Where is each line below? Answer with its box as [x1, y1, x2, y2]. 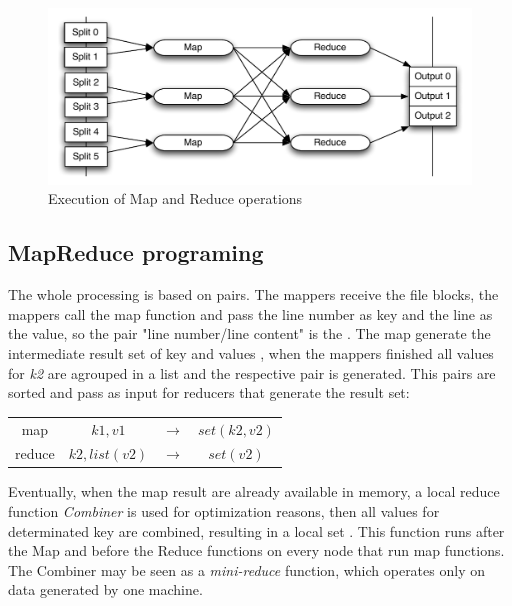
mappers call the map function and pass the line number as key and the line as [8, 303, 493, 324]
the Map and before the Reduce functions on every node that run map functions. [8, 540, 505, 561]
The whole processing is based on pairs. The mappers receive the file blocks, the [8, 284, 499, 305]
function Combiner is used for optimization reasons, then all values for [8, 501, 440, 522]
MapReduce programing [8, 237, 264, 268]
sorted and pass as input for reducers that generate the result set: [8, 382, 410, 403]
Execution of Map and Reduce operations [48, 188, 303, 209]
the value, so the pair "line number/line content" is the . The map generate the [8, 323, 491, 344]
